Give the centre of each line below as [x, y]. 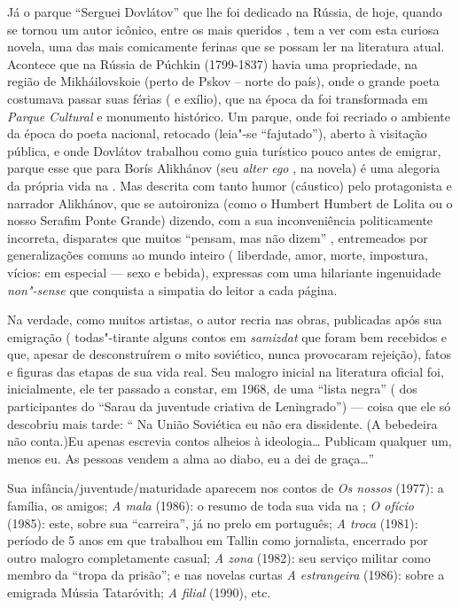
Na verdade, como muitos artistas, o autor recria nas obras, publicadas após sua [225, 320]
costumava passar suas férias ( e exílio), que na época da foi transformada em [218, 98]
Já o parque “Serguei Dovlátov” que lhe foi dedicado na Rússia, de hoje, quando [225, 12]
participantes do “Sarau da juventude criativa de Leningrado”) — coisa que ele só [229, 406]
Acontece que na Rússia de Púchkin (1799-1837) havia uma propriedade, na [213, 63]
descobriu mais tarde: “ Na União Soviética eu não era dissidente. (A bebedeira [222, 423]
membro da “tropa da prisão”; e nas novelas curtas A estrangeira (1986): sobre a [226, 575]
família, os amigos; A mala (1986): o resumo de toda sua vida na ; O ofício [211, 506]
